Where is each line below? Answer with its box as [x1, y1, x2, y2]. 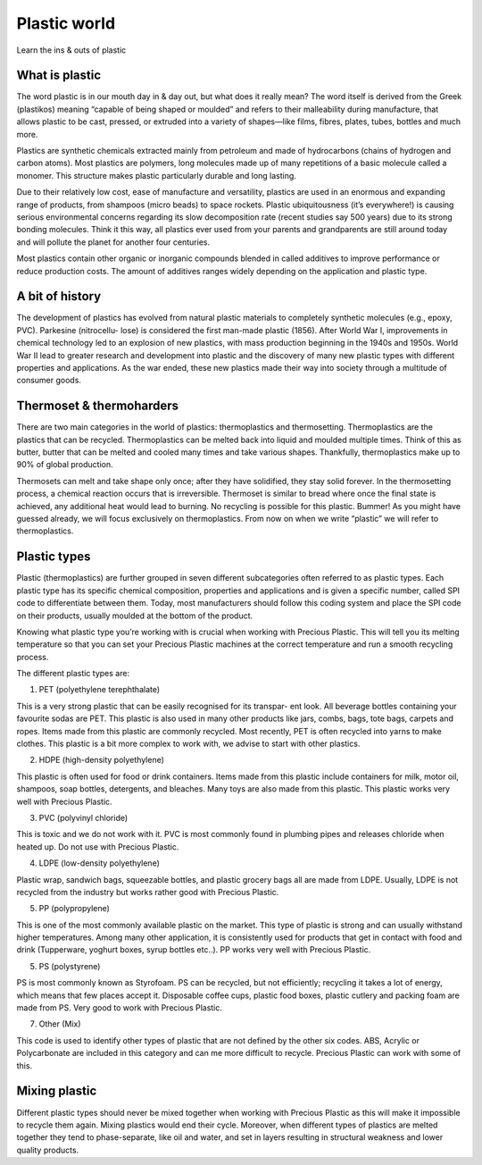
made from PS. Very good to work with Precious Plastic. [16, 1002, 223, 1013]
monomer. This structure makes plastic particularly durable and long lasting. [16, 170, 296, 180]
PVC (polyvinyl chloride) [38, 812, 129, 823]
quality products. [16, 1144, 79, 1155]
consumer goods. [16, 375, 82, 386]
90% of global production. [16, 459, 113, 470]
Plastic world [16, 13, 116, 33]
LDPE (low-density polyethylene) [38, 858, 161, 868]
